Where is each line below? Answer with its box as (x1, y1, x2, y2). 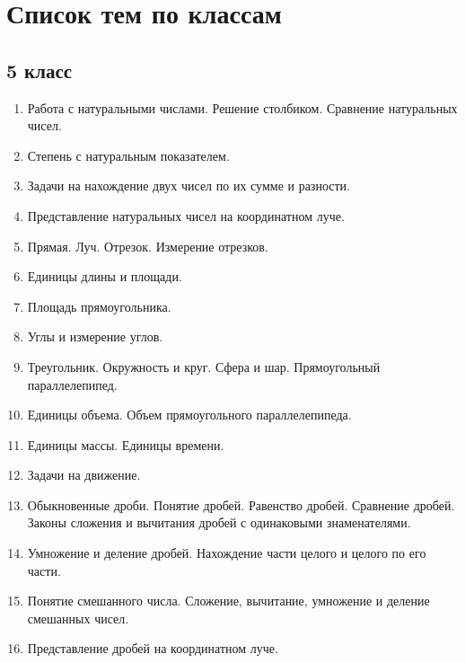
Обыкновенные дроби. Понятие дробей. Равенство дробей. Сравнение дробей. (27, 495, 455, 514)
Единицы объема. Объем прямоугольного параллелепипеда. (27, 405, 352, 424)
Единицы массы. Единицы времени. (27, 435, 224, 454)
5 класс (6, 56, 73, 84)
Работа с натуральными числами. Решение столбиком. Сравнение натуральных (27, 98, 458, 117)
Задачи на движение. (27, 465, 141, 484)
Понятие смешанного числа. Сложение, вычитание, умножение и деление (27, 591, 430, 610)
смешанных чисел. (27, 608, 129, 627)
